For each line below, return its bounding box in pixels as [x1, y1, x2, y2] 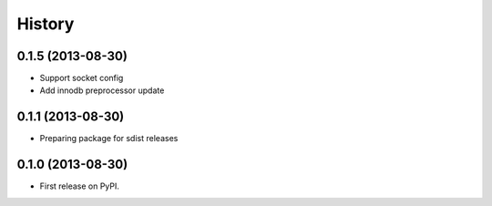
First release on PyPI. [39, 180, 120, 191]
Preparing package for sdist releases [39, 133, 179, 144]
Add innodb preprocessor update [39, 85, 165, 96]
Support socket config [39, 73, 124, 84]
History [16, 14, 75, 34]
